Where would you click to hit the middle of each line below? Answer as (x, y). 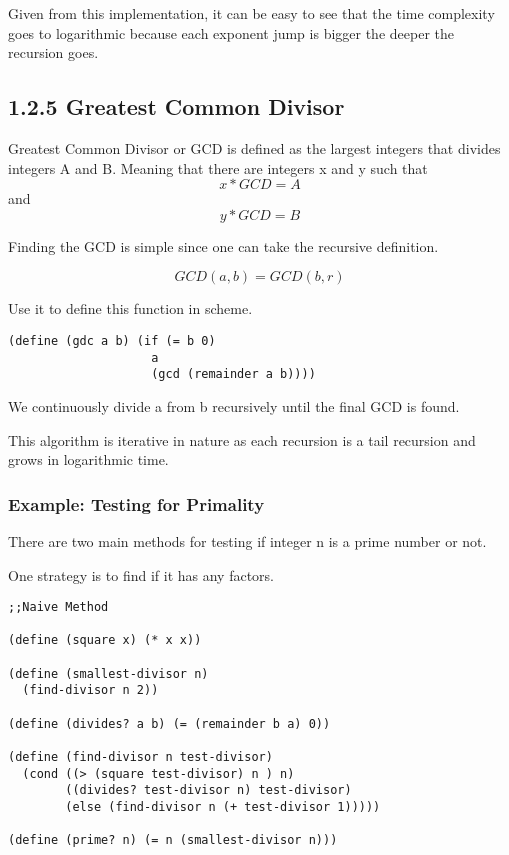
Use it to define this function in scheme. (130, 308)
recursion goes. (53, 52)
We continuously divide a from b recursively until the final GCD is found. (234, 405)
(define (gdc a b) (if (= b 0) (112, 340)
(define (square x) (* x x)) (105, 640)
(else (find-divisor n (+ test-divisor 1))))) (223, 806)
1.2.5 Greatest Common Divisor (176, 106)
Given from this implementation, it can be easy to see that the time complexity (251, 13)
